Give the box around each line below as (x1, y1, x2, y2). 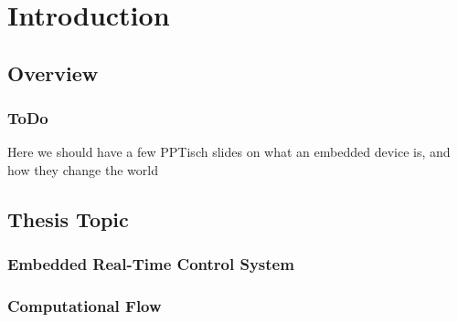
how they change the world (7, 160, 158, 179)
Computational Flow (7, 295, 162, 317)
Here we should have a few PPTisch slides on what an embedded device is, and (7, 142, 451, 161)
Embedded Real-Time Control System (7, 253, 294, 275)
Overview (7, 58, 99, 87)
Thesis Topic (7, 204, 129, 233)
